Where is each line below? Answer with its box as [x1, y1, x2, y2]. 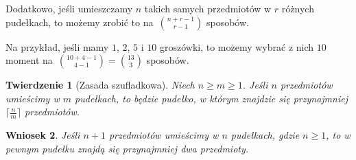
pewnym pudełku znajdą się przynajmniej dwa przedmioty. [5, 141, 249, 155]
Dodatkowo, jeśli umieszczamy [5, 1, 133, 15]
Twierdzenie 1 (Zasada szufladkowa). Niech [5, 78, 195, 92]
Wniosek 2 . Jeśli [5, 128, 80, 142]
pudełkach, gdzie [230, 128, 300, 142]
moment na [5, 53, 53, 67]
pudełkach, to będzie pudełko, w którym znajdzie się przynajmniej [75, 91, 348, 105]
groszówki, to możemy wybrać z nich [159, 39, 314, 54]
